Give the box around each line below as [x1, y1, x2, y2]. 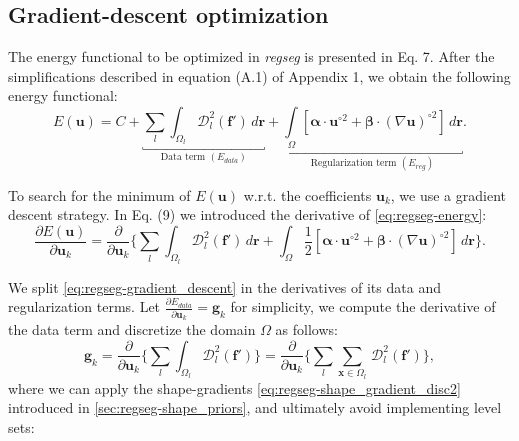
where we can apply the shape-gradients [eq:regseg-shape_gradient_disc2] [8, 377, 461, 398]
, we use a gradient [390, 184, 507, 205]
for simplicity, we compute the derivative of [230, 296, 496, 317]
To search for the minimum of [8, 184, 191, 205]
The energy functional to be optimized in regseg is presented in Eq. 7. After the [8, 46, 495, 67]
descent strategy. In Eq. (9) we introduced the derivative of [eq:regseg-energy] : [8, 204, 487, 225]
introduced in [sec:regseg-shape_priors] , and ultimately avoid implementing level [8, 397, 502, 418]
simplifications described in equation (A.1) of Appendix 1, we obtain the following [8, 65, 511, 86]
